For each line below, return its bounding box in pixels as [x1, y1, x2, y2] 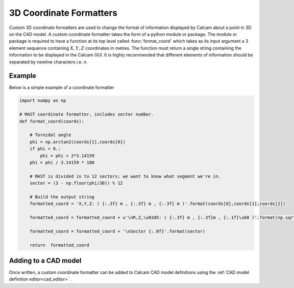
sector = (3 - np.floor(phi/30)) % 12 [29, 180, 123, 186]
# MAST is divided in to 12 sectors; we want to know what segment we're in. [29, 173, 221, 179]
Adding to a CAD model [9, 257, 82, 265]
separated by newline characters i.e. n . [9, 59, 88, 65]
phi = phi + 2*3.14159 [40, 153, 95, 158]
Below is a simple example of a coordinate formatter [9, 85, 115, 90]
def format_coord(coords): [19, 118, 84, 124]
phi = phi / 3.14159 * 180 [29, 160, 95, 165]
